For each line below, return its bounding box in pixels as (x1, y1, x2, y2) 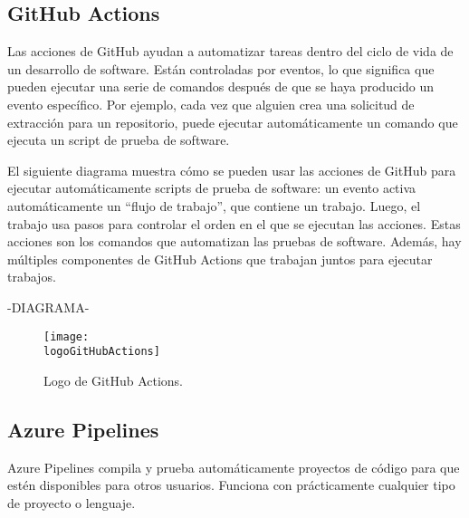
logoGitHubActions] (43, 345, 160, 359)
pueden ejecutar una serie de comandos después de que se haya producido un (7, 77, 435, 96)
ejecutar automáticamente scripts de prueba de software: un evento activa (7, 178, 416, 197)
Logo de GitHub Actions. (43, 370, 183, 389)
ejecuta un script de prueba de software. (7, 130, 230, 149)
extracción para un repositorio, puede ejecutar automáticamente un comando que (7, 112, 458, 131)
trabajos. (7, 267, 56, 286)
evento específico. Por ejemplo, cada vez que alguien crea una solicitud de (7, 94, 415, 113)
